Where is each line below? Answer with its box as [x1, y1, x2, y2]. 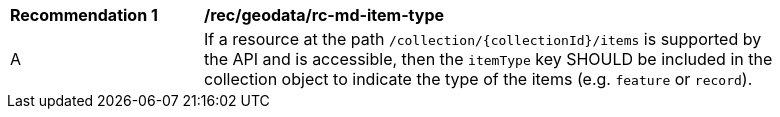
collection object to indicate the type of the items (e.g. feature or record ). [204, 69, 753, 89]
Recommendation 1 [10, 5, 158, 25]
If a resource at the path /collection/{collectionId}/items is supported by [204, 29, 762, 49]
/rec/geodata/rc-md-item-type [204, 5, 445, 25]
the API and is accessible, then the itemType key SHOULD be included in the [204, 49, 773, 69]
